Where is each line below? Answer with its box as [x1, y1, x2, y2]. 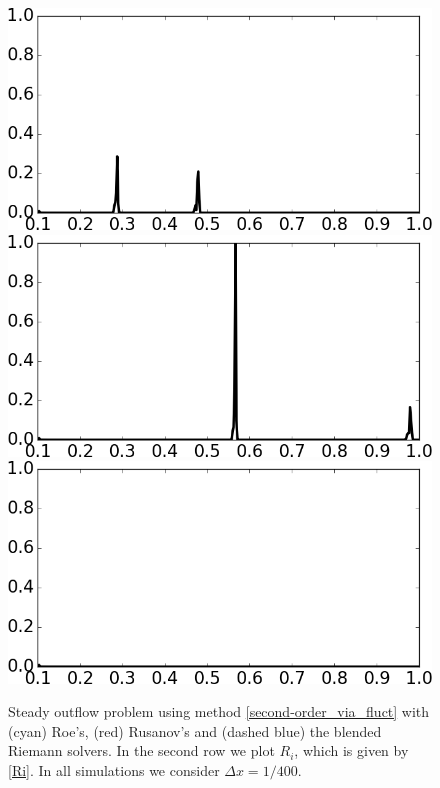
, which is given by [294, 740, 409, 761]
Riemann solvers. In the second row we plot [8, 740, 275, 761]
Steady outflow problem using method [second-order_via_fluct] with [8, 701, 430, 722]
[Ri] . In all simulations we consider [8, 759, 220, 780]
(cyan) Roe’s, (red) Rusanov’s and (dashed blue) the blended [8, 720, 382, 741]
